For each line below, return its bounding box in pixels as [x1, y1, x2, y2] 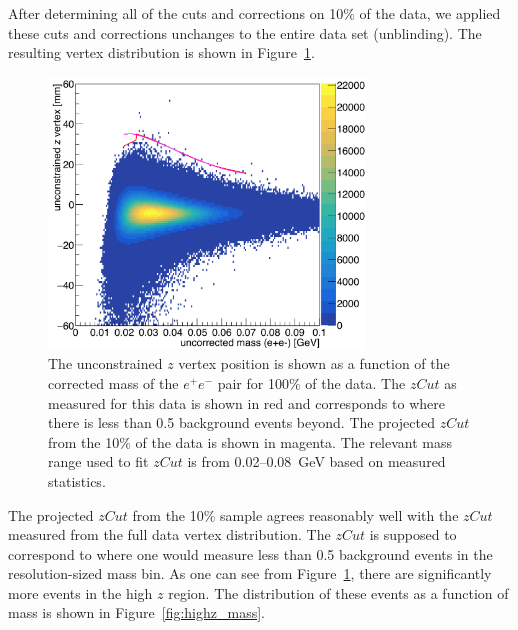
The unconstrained [48, 353, 163, 374]
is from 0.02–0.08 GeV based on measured [187, 451, 446, 472]
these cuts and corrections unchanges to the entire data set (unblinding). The [8, 22, 482, 43]
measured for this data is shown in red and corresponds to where [48, 392, 445, 413]
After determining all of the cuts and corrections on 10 [8, 3, 344, 23]
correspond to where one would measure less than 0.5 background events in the [8, 543, 493, 564]
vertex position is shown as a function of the [178, 353, 450, 374]
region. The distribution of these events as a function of [168, 582, 509, 603]
